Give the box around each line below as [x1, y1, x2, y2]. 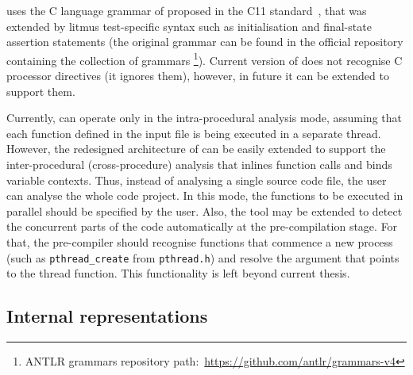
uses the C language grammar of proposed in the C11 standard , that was [6, 2, 367, 18]
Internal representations [6, 304, 208, 328]
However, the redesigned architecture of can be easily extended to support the [6, 140, 386, 157]
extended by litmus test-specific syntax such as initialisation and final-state [6, 17, 372, 34]
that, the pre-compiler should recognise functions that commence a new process [6, 233, 393, 250]
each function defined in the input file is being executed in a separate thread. [6, 124, 381, 141]
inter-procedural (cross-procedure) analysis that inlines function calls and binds [6, 156, 392, 172]
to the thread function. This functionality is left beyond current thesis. [6, 265, 350, 281]
